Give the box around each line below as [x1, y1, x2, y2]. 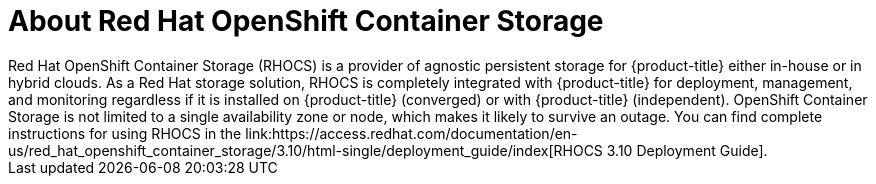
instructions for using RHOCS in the [8, 124, 242, 142]
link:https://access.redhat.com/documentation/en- [245, 124, 578, 142]
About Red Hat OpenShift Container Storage [8, 4, 604, 38]
